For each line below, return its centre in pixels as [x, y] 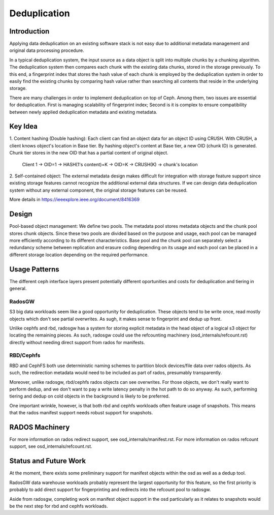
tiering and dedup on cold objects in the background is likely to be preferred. [90, 396]
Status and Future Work [48, 461]
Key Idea [24, 126]
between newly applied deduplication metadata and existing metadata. [83, 112]
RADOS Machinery [40, 427]
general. [18, 288]
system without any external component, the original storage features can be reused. [98, 190]
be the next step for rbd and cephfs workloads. [59, 506]
